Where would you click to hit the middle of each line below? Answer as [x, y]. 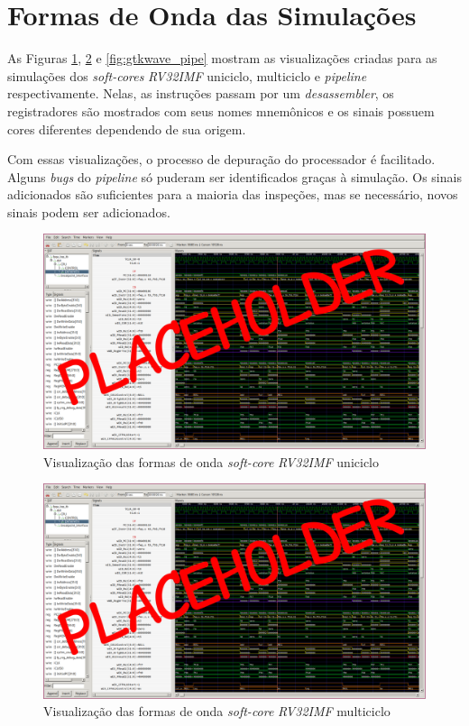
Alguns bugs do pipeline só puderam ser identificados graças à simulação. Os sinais [234, 176]
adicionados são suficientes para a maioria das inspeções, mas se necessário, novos [233, 194]
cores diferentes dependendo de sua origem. [127, 129]
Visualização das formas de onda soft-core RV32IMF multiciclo [217, 711]
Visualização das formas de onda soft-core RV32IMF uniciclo [212, 461]
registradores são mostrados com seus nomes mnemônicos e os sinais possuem [221, 110]
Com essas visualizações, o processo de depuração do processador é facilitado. [221, 159]
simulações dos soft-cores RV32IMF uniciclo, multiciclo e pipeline [187, 75]
